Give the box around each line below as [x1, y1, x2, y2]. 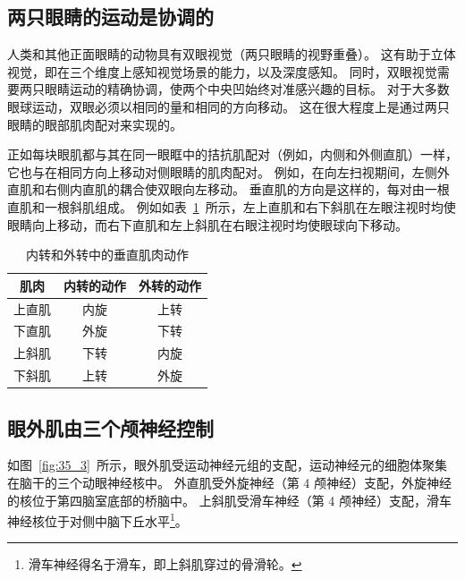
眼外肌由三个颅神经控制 [7, 413, 214, 441]
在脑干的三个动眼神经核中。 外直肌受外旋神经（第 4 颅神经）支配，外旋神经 [7, 473, 452, 491]
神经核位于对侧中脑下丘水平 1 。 [7, 509, 188, 530]
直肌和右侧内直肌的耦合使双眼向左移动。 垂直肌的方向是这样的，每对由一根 [7, 180, 450, 199]
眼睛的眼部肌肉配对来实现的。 [7, 115, 182, 133]
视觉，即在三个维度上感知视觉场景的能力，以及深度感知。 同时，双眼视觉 [7, 62, 437, 81]
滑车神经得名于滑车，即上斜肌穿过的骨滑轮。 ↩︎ [28, 555, 302, 574]
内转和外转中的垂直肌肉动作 [26, 245, 189, 264]
